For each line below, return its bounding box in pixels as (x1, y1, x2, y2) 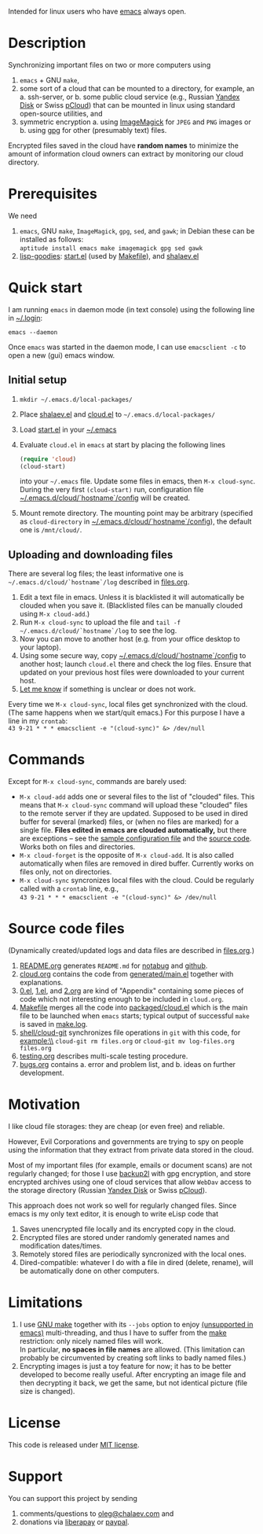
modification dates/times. (19, 1242, 102, 1250)
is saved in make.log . (19, 1020, 88, 1029)
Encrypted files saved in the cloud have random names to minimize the (8, 141, 239, 150)
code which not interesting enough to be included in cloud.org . (19, 995, 225, 1004)
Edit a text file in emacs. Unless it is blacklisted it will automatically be (19, 593, 245, 602)
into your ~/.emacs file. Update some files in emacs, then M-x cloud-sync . (19, 476, 256, 486)
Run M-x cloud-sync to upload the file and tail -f (19, 617, 181, 627)
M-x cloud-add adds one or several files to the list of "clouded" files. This (19, 792, 255, 801)
